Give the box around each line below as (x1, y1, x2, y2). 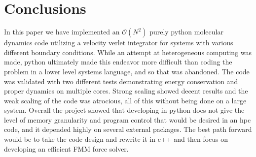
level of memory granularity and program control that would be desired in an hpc (4, 114, 251, 125)
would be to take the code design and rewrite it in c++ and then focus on (4, 134, 228, 144)
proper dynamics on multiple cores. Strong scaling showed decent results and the (4, 86, 248, 96)
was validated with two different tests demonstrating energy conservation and (4, 76, 238, 86)
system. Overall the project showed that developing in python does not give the (4, 105, 245, 115)
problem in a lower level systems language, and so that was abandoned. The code (4, 66, 250, 76)
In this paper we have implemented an (4, 27, 120, 37)
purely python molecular (149, 27, 223, 37)
